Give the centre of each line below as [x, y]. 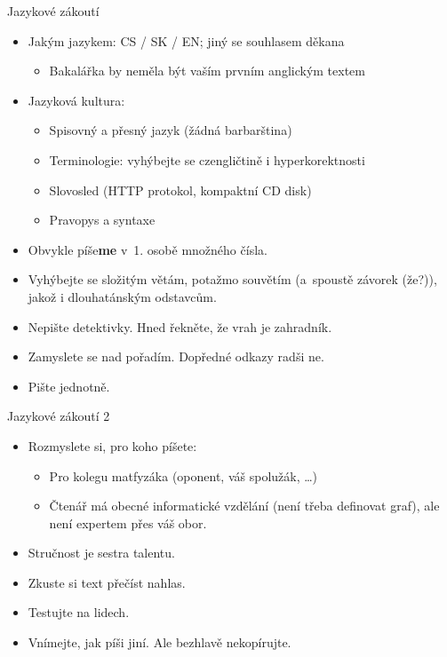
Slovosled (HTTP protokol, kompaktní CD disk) [180, 190]
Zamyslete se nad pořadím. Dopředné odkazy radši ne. [176, 356]
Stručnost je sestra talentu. [101, 553]
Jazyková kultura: [76, 100]
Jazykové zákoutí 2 [59, 416]
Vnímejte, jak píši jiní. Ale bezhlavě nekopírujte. [160, 642]
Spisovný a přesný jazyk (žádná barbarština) [171, 130]
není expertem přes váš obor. [128, 522]
